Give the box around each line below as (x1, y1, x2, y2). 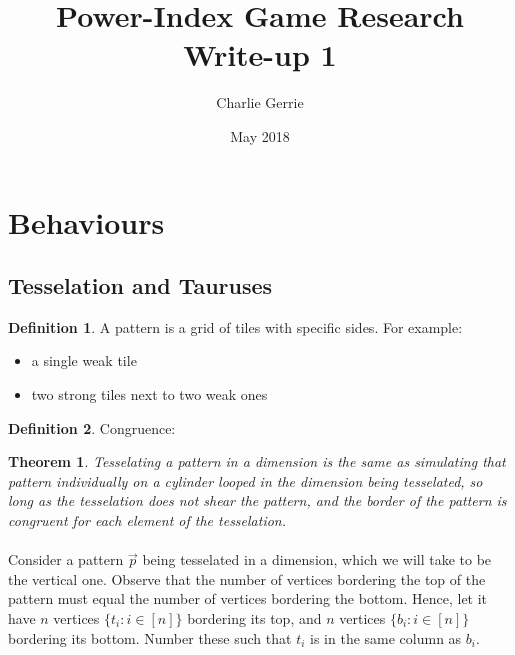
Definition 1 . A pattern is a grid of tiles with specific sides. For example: (8, 316, 463, 337)
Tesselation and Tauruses (8, 270, 273, 301)
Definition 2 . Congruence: (8, 417, 176, 438)
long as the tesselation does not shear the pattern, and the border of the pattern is (8, 490, 507, 511)
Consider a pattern (8, 549, 124, 570)
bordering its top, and (187, 608, 322, 629)
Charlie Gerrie (216, 92, 304, 113)
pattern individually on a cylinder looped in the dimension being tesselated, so (8, 470, 483, 491)
